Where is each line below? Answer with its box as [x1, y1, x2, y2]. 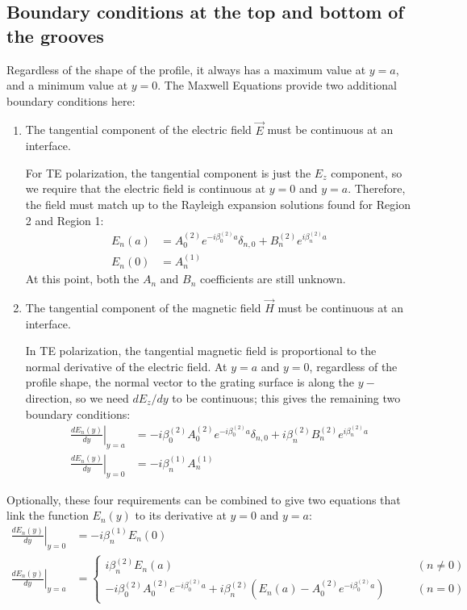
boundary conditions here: [6, 92, 136, 109]
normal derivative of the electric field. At [25, 357, 227, 374]
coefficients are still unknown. [200, 270, 346, 287]
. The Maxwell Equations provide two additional [157, 77, 397, 94]
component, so [331, 164, 402, 181]
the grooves [6, 23, 104, 48]
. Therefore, [348, 180, 406, 197]
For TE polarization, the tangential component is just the [25, 164, 311, 181]
